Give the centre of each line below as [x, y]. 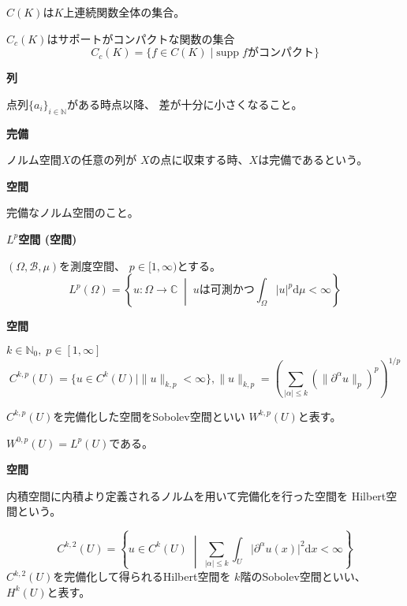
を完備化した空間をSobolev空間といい [149, 416]
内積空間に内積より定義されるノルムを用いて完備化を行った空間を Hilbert [196, 495]
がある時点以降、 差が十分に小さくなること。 [185, 104]
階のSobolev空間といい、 [303, 576]
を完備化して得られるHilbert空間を [142, 576]
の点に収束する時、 [199, 160]
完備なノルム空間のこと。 [73, 212]
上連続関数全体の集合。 [124, 12]
